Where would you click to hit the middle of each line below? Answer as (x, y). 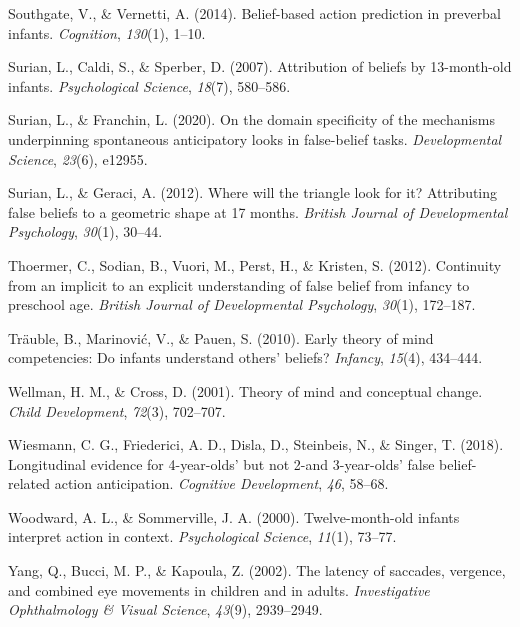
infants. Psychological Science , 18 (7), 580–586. (149, 85)
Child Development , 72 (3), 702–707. (117, 410)
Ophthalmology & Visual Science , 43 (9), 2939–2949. (165, 609)
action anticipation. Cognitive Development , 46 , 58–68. (221, 483)
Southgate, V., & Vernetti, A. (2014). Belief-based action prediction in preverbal (254, 13)
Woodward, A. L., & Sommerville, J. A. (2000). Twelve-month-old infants (234, 516)
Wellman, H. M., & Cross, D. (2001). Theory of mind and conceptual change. (245, 390)
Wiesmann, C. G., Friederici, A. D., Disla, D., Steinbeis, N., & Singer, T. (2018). (256, 444)
